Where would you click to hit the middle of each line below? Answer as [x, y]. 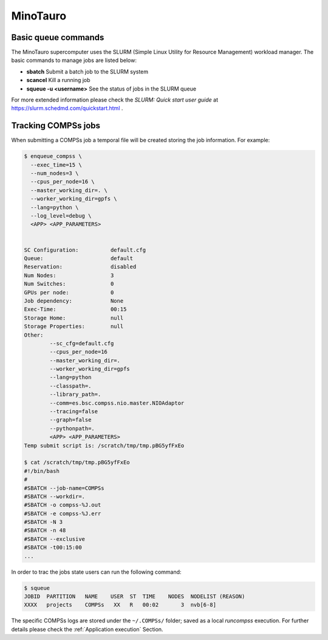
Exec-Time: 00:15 [75, 309]
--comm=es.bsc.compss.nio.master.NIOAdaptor [117, 403]
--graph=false [70, 420]
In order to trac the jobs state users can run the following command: [96, 572]
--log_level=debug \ [61, 216]
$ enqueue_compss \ [53, 156]
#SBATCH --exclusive [54, 539]
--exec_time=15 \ [56, 165]
